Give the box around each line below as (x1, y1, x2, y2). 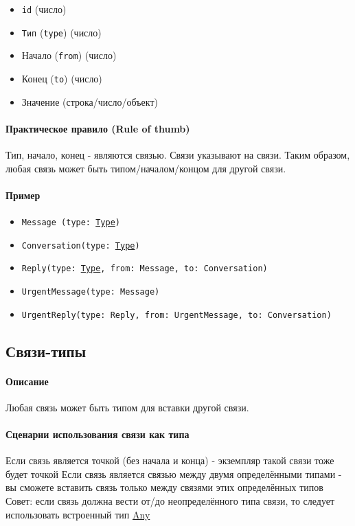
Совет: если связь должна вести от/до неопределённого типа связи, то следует (5, 494, 335, 508)
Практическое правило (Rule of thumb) (5, 121, 190, 135)
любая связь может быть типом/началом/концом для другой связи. (5, 161, 286, 175)
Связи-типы (5, 340, 87, 361)
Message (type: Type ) (21, 218, 120, 227)
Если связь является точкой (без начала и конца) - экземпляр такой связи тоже (5, 453, 334, 468)
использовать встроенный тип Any (5, 507, 150, 521)
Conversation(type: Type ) (21, 240, 140, 251)
